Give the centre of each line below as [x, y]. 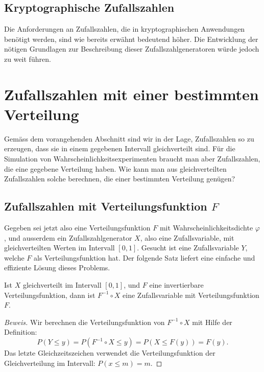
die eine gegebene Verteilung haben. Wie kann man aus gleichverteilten [115, 168]
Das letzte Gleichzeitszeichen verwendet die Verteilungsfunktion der [110, 353]
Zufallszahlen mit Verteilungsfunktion [106, 206]
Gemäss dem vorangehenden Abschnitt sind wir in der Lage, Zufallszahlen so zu [129, 138]
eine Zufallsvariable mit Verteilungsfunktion [191, 295]
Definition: [21, 332]
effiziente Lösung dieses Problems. [57, 268]
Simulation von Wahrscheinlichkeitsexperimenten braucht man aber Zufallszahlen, [132, 159]
